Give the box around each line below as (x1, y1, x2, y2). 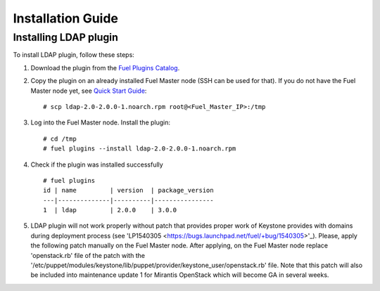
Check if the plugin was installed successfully (30, 160, 163, 169)
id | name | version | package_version (43, 186, 214, 195)
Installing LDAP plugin (13, 31, 119, 44)
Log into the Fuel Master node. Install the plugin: (30, 118, 171, 127)
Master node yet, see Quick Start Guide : (30, 86, 147, 95)
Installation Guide (13, 11, 119, 26)
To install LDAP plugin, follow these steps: (13, 51, 135, 59)
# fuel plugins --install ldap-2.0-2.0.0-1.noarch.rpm (43, 145, 236, 153)
